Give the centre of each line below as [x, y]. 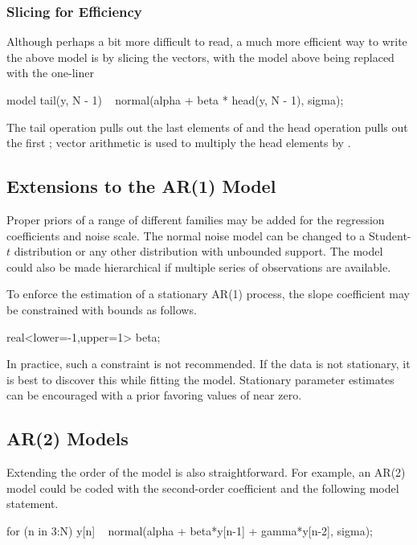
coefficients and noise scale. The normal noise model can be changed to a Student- [209, 235]
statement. [33, 504]
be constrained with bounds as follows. [102, 309]
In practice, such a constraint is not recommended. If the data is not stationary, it [208, 364]
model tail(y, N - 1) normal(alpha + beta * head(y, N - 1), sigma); [175, 100]
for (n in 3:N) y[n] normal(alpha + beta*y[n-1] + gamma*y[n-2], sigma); [190, 530]
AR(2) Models [67, 438]
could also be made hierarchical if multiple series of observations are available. [199, 266]
